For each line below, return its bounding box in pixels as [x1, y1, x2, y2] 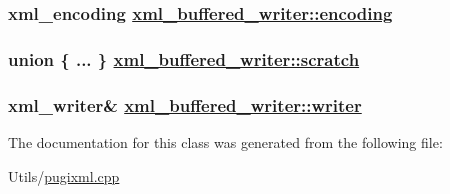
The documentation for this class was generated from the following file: [8, 131, 443, 152]
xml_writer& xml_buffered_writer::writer [8, 92, 362, 117]
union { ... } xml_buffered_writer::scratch [8, 46, 360, 71]
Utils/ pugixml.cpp [8, 165, 120, 186]
